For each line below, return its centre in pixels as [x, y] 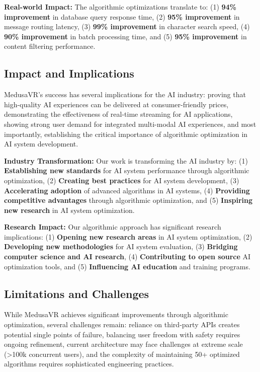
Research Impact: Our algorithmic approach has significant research [113, 227]
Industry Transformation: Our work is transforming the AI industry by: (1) [126, 160]
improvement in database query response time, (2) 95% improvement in [122, 16]
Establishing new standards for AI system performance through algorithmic [127, 170]
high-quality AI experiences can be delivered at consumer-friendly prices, [116, 104]
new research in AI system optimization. [69, 210]
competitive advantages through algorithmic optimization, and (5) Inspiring [128, 200]
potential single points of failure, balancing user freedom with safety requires [122, 334]
